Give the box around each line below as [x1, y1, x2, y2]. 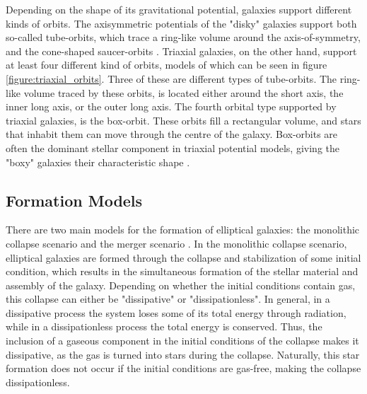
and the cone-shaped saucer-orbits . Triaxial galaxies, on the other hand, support [6, 43, 357, 58]
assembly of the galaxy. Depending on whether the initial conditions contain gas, [6, 277, 356, 292]
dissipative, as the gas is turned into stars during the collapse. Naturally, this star [6, 347, 360, 361]
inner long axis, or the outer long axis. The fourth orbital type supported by [6, 99, 337, 114]
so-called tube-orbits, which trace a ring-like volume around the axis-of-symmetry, [6, 30, 361, 45]
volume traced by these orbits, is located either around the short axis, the [23, 85, 344, 100]
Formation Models [6, 189, 143, 211]
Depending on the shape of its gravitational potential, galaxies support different [6, 2, 352, 16]
